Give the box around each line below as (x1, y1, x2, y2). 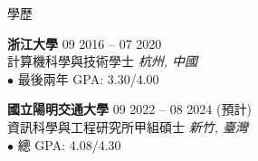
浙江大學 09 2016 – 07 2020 (7, 33, 162, 52)
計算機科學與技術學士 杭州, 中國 (7, 52, 197, 71)
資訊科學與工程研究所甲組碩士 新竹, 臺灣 (7, 117, 248, 136)
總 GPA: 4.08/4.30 (17, 135, 121, 154)
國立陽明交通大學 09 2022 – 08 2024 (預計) (7, 99, 252, 118)
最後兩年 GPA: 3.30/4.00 (17, 69, 159, 88)
